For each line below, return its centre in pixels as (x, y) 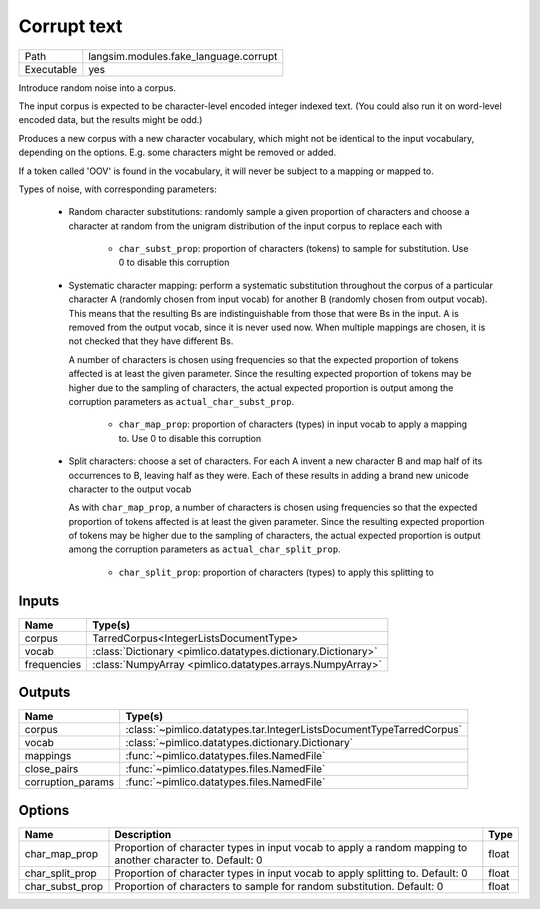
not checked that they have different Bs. (151, 341)
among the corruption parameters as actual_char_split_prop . (204, 549)
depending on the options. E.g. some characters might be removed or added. (177, 152)
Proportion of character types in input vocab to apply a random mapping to (291, 847)
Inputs (39, 600)
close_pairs (51, 769)
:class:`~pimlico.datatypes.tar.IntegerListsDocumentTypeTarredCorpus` (293, 730)
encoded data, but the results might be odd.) (110, 120)
